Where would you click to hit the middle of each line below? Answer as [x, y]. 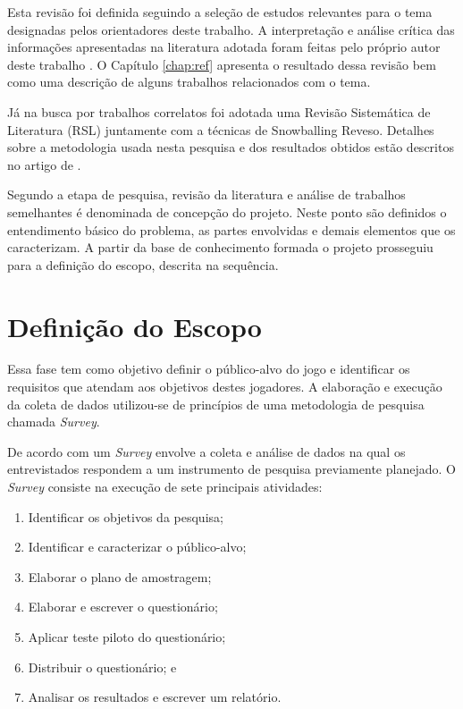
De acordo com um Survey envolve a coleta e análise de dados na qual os [206, 451]
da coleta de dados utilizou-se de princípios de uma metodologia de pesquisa [216, 404]
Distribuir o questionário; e [102, 667]
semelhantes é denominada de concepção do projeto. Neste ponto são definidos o [227, 211]
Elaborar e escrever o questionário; [123, 607]
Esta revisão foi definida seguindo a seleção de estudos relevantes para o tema [220, 12]
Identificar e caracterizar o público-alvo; [137, 547]
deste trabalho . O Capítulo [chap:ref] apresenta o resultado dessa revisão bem [222, 64]
